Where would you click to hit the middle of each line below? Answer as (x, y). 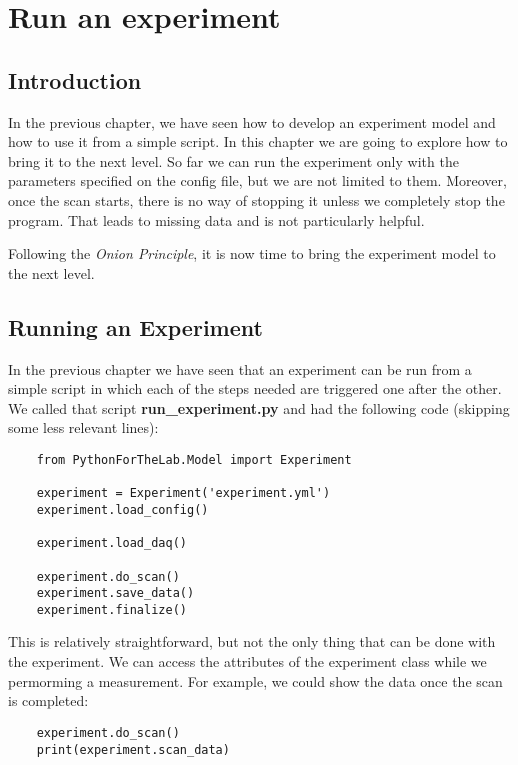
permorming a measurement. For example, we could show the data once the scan (255, 680)
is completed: (48, 700)
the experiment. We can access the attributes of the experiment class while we (247, 661)
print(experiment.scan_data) (133, 749)
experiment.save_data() (115, 593)
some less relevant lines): (83, 427)
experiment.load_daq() (111, 543)
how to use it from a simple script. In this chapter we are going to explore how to (258, 141)
